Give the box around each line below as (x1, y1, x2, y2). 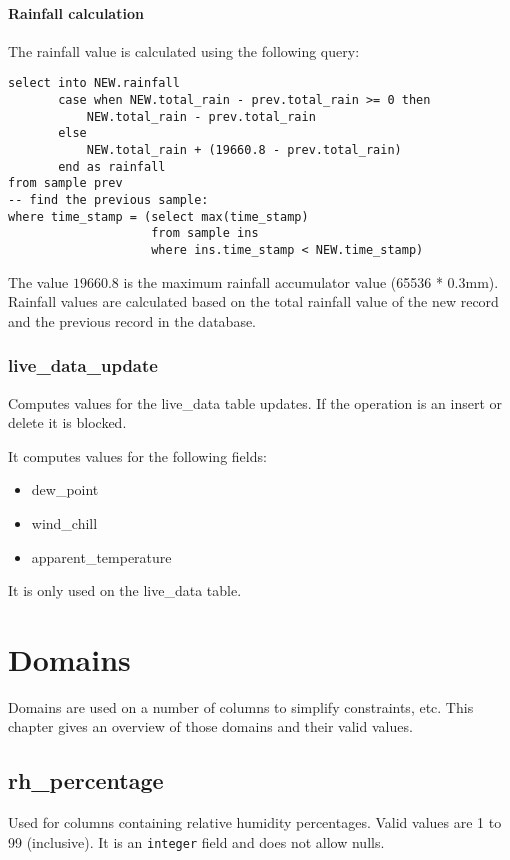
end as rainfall (58, 159, 166, 174)
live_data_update (8, 353, 158, 378)
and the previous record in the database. (8, 310, 257, 331)
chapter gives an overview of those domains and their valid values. (8, 716, 413, 737)
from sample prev (8, 176, 123, 191)
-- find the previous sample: (8, 192, 209, 207)
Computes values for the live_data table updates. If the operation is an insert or (8, 392, 503, 413)
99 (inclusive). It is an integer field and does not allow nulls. (8, 831, 385, 852)
